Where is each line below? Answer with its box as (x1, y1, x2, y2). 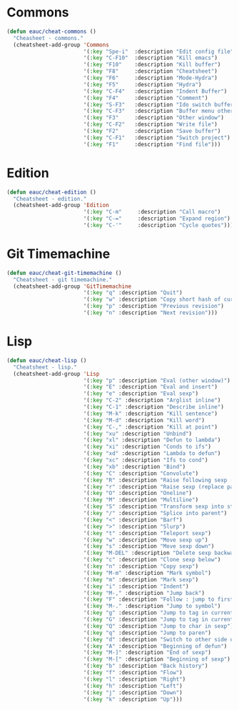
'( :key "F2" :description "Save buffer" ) (83, 128, 221, 135)
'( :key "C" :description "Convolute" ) (83, 469, 199, 477)
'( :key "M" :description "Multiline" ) (83, 496, 199, 504)
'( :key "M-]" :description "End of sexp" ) (83, 649, 212, 656)
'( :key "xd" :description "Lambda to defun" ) (83, 450, 221, 457)
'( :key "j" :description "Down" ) (83, 689, 183, 696)
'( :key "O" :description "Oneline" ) (83, 490, 193, 497)
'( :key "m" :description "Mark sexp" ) (83, 576, 199, 583)
